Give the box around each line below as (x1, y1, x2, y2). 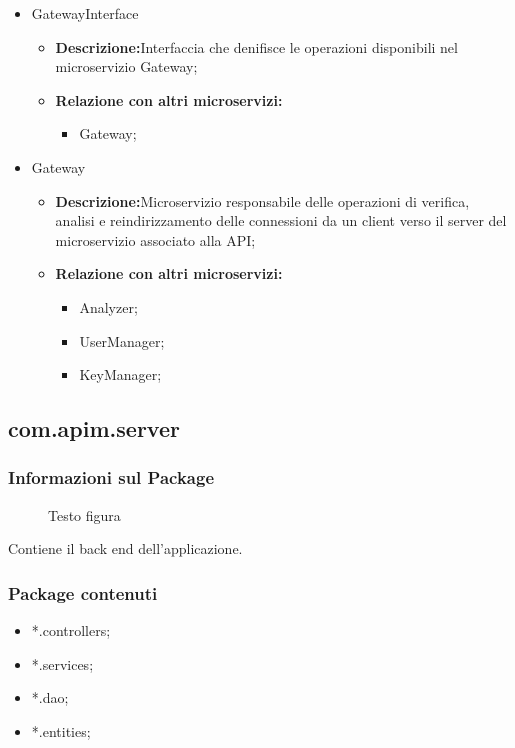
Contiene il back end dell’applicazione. (8, 538, 243, 559)
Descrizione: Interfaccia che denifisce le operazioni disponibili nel (55, 36, 458, 57)
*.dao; (31, 687, 69, 708)
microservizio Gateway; (55, 56, 198, 77)
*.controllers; (31, 620, 111, 641)
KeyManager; (79, 364, 162, 385)
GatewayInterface (31, 3, 139, 23)
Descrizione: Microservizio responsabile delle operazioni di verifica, (55, 190, 470, 211)
